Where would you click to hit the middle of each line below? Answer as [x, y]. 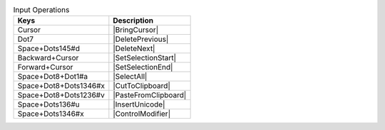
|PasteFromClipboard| [150, 95]
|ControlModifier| [142, 114]
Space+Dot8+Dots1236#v [61, 95]
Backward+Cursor [48, 58]
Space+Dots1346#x [51, 114]
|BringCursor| [136, 30]
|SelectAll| [130, 77]
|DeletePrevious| [141, 39]
